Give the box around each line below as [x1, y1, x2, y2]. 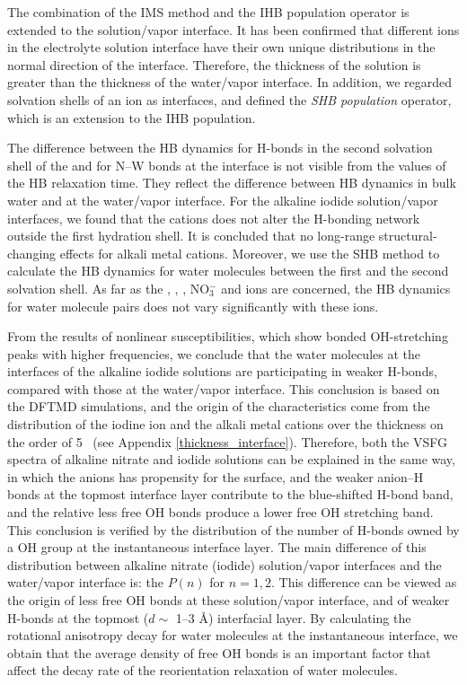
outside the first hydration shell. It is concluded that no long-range [7, 226, 375, 245]
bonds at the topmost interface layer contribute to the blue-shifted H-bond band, [7, 485, 454, 504]
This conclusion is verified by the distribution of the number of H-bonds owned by [7, 520, 460, 539]
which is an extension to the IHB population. [7, 108, 256, 127]
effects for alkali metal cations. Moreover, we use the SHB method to [59, 243, 440, 262]
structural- [378, 226, 437, 245]
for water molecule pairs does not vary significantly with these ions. [7, 296, 379, 315]
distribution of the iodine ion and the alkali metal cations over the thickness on [7, 415, 444, 434]
